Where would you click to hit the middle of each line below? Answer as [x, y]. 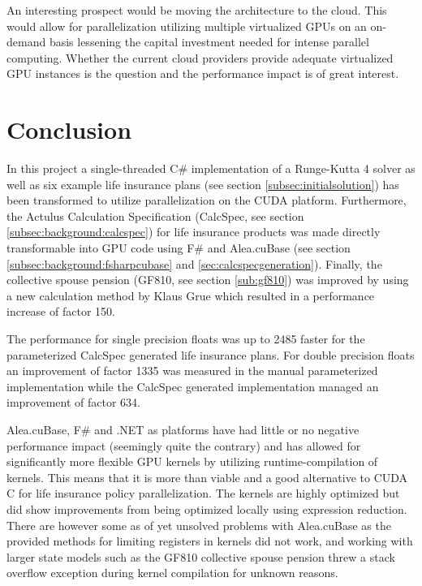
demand [26, 42]
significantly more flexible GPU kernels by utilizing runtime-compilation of [192, 461]
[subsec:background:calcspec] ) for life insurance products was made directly [194, 232]
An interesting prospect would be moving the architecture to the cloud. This [197, 10]
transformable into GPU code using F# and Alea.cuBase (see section [179, 248]
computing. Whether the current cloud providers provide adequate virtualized [200, 57]
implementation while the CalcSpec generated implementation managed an [193, 386]
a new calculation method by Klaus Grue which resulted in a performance [191, 295]
